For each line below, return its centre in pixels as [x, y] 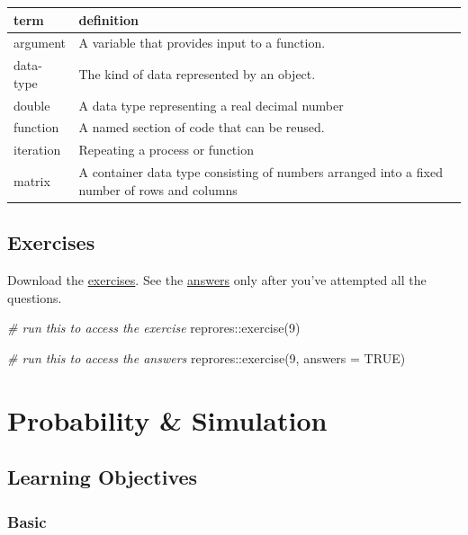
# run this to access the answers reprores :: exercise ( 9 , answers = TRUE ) [207, 357]
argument [40, 43]
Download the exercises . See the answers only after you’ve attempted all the [217, 280]
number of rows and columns [158, 189]
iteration [37, 150]
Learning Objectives [103, 477]
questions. [35, 297]
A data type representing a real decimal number [211, 105]
